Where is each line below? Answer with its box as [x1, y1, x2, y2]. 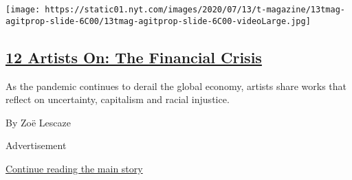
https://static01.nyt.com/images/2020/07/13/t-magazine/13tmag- [45, 5, 345, 14]
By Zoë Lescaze [5, 115, 71, 129]
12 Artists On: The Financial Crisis [5, 46, 262, 67]
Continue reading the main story [5, 161, 143, 175]
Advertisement [5, 138, 67, 153]
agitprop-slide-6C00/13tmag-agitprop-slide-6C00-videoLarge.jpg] [5, 16, 311, 26]
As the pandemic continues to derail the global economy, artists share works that [5, 78, 347, 93]
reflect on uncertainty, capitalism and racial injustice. [5, 92, 230, 106]
